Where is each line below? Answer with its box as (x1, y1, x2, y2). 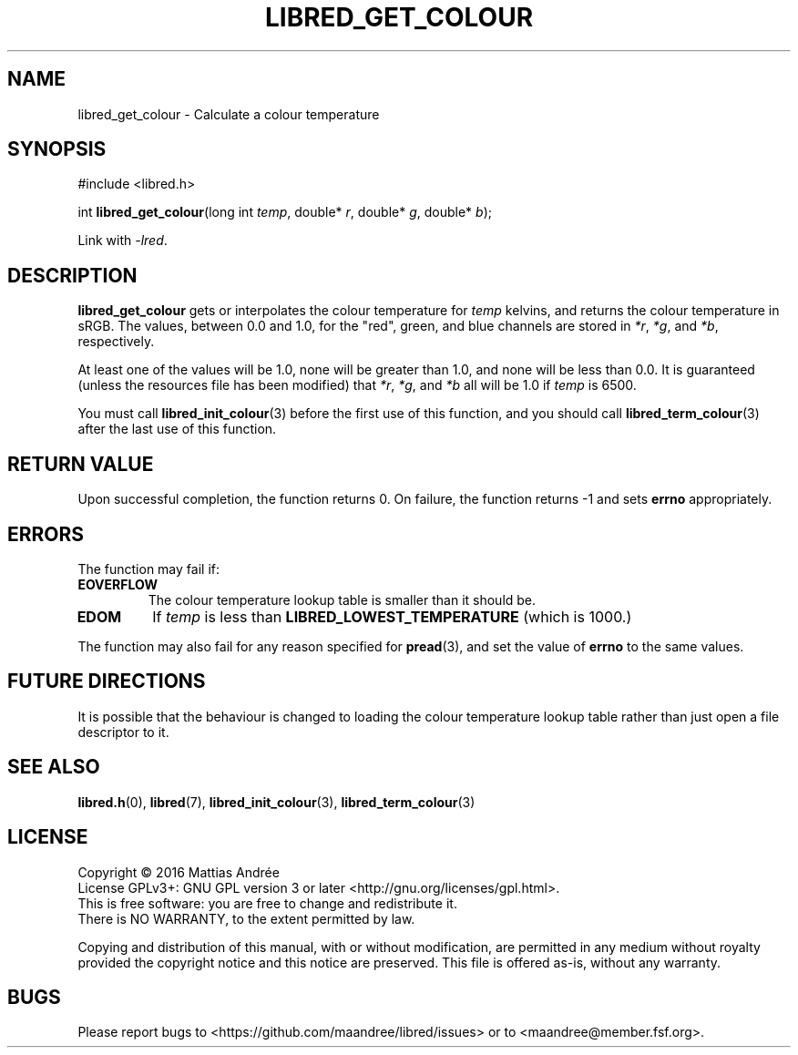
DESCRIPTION (7, 263, 138, 287)
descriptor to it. (77, 723, 169, 740)
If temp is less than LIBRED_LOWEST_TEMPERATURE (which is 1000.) (152, 607, 632, 626)
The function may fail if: (77, 560, 220, 577)
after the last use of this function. (77, 421, 277, 437)
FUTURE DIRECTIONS (7, 670, 206, 693)
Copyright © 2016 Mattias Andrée (77, 864, 280, 880)
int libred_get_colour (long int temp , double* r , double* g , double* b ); (77, 204, 492, 220)
